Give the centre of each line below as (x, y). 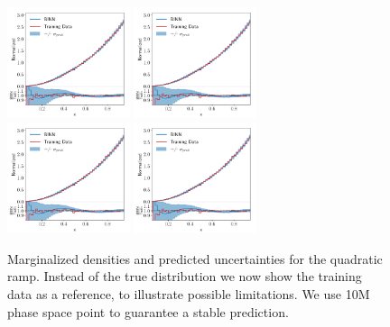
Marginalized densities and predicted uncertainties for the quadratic (195, 258)
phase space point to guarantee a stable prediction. (148, 311)
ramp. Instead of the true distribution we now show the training (185, 276)
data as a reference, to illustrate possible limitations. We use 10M (189, 294)
